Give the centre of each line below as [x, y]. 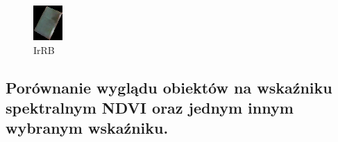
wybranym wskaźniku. [87, 128]
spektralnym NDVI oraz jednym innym [150, 107]
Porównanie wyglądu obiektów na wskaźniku [169, 87]
